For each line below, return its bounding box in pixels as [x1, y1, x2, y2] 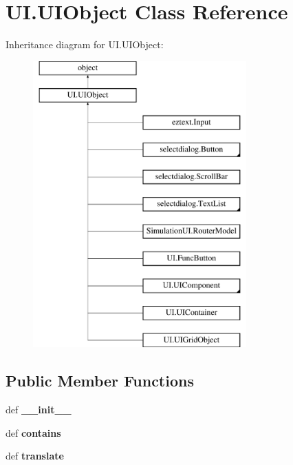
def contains [6, 425, 61, 440]
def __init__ [6, 402, 72, 417]
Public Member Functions [6, 370, 194, 391]
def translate [6, 448, 64, 463]
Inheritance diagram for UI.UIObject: [6, 37, 164, 52]
